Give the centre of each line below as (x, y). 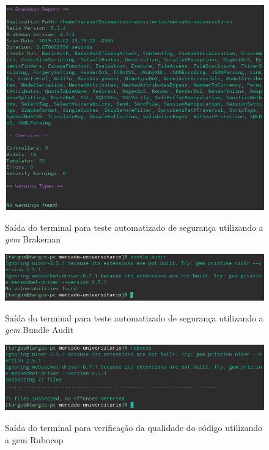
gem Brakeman (33, 239)
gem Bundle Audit (39, 330)
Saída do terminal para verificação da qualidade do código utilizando (134, 427)
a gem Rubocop (34, 439)
